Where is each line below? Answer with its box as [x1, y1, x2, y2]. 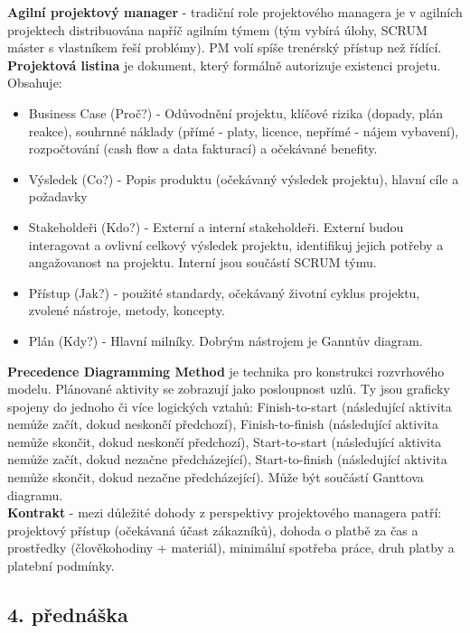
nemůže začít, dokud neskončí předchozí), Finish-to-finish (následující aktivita [7, 414, 438, 433]
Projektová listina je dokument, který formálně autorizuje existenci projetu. [7, 55, 441, 74]
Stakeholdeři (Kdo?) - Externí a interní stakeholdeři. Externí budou [28, 217, 404, 236]
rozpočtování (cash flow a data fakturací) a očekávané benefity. [28, 139, 378, 158]
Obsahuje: [7, 73, 62, 92]
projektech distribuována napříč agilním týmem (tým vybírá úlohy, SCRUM [7, 20, 428, 39]
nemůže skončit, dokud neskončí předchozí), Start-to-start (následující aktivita [7, 432, 442, 451]
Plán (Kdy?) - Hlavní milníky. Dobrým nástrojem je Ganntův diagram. [28, 330, 423, 349]
